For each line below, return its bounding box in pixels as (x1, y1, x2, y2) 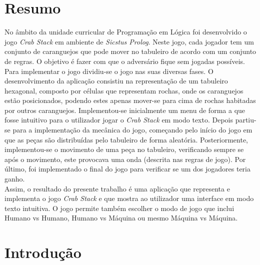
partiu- (235, 114, 256, 125)
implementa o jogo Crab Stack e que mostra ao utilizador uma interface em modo (4, 193, 254, 203)
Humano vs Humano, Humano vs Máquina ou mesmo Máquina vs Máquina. (4, 212, 238, 223)
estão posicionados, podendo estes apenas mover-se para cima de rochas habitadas (4, 95, 256, 105)
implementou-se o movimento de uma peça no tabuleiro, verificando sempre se (4, 144, 244, 154)
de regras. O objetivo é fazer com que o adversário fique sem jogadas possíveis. (4, 55, 245, 66)
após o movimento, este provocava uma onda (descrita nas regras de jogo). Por (4, 153, 246, 164)
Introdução (4, 242, 81, 262)
